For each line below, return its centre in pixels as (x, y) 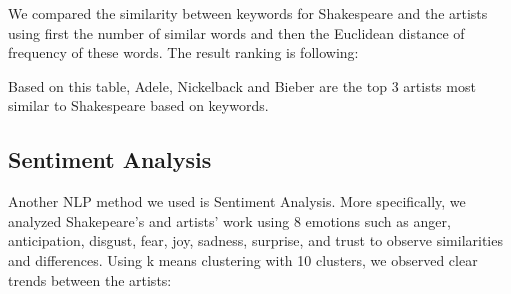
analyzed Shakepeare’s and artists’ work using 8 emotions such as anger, (229, 220)
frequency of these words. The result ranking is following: (183, 52)
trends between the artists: (90, 279)
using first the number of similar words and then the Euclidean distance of (236, 32)
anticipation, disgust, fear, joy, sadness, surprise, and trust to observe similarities (255, 240)
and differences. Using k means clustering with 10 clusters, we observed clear (243, 259)
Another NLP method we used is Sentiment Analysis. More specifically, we (237, 201)
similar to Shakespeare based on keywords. (138, 105)
